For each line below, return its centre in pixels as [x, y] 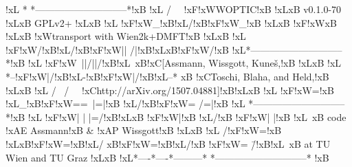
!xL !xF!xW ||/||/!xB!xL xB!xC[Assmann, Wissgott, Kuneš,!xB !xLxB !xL [185, 63]
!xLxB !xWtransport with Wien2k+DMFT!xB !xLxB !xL [126, 36]
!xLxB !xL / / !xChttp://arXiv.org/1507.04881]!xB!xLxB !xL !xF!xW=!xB [170, 90]
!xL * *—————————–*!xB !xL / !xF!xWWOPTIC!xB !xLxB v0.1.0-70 [174, 9]
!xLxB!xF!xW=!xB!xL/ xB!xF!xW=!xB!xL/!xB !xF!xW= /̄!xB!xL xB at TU [168, 143]
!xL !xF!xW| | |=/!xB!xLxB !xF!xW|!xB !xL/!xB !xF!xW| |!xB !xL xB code [187, 116]
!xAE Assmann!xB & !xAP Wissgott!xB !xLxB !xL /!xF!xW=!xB [144, 130]
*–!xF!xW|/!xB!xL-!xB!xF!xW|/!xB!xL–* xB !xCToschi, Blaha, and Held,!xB [167, 76]
